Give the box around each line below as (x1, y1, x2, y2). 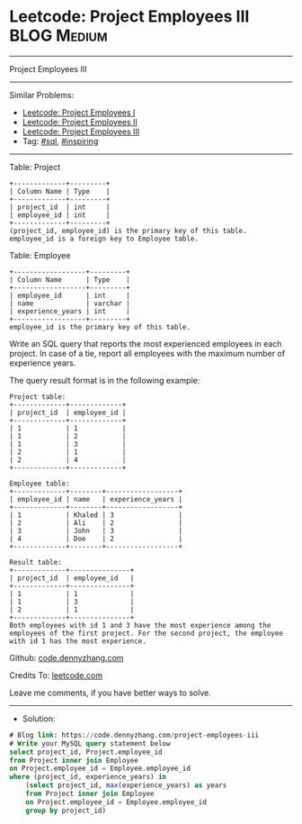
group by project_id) (25, 806, 106, 815)
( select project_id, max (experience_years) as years (25, 781, 227, 790)
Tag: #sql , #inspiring (22, 135, 99, 146)
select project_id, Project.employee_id (9, 747, 164, 756)
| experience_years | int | (9, 306, 130, 316)
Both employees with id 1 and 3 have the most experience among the (9, 620, 271, 629)
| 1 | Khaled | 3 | (9, 511, 182, 520)
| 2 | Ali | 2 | (9, 518, 182, 528)
